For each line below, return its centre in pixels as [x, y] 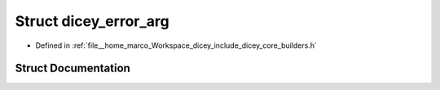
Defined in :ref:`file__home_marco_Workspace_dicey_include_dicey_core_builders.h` [176, 45]
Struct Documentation [73, 69]
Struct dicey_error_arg [92, 21]
